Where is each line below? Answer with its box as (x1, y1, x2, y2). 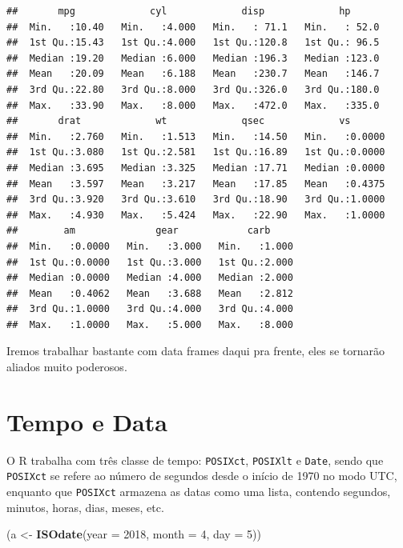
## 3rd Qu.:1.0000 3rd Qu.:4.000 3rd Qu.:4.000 (6, 303, 293, 315)
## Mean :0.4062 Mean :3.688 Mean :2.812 (6, 287, 293, 299)
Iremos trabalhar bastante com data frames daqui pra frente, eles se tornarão (6, 342, 385, 359)
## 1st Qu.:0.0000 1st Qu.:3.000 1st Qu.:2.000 (6, 256, 293, 268)
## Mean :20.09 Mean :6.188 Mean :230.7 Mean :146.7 (6, 68, 380, 80)
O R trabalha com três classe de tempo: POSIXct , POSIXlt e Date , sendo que (6, 451, 384, 468)
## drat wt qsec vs (6, 115, 351, 127)
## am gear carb (6, 225, 271, 237)
